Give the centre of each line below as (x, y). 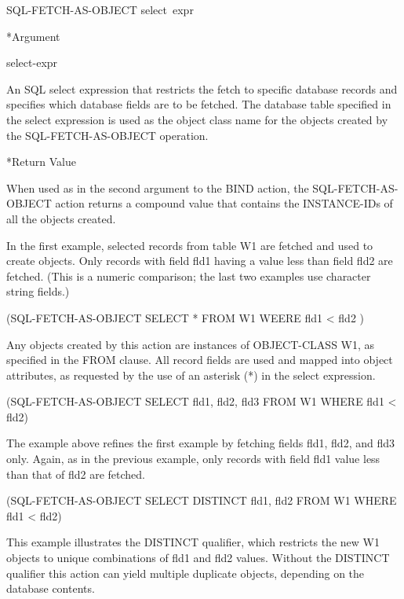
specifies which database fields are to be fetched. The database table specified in (199, 104)
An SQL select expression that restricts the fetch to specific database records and (202, 88)
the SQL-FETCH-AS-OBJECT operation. (107, 135)
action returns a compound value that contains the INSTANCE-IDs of (224, 203)
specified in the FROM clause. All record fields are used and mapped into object (200, 360)
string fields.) (38, 291)
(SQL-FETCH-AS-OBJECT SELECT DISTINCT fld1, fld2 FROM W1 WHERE (202, 500)
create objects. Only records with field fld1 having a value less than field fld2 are (200, 261)
